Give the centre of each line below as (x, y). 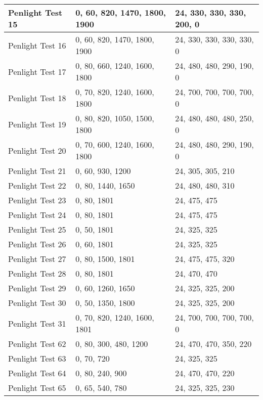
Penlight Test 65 (37, 388)
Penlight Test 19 (37, 124)
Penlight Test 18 (37, 98)
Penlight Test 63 (37, 358)
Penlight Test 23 (37, 200)
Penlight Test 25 (37, 229)
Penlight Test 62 (37, 344)
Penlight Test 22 (37, 185)
